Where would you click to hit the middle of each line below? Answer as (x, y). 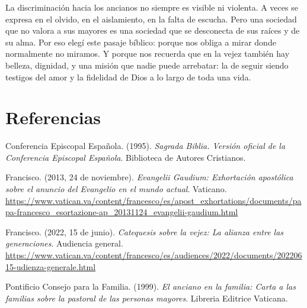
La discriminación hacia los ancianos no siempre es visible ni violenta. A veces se (152, 7)
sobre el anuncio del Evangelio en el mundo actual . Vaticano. (116, 189)
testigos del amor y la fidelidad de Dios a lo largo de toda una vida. (128, 77)
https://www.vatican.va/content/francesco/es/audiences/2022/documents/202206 (154, 255)
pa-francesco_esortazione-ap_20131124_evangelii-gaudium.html (122, 212)
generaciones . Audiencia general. (64, 243)
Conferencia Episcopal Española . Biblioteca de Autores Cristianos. (126, 157)
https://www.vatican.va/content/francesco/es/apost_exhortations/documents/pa (153, 200)
